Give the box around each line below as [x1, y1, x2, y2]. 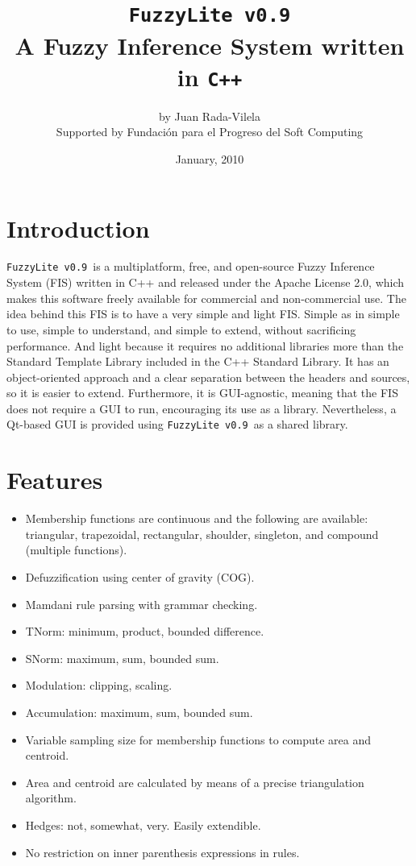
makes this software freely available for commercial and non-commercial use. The [6, 289, 406, 306]
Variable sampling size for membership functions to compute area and [25, 731, 372, 748]
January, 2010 [175, 150, 244, 167]
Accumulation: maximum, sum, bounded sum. [25, 704, 253, 720]
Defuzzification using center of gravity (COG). [25, 569, 255, 586]
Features [6, 463, 103, 496]
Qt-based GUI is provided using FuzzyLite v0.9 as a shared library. [6, 416, 348, 433]
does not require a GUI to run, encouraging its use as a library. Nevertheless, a [6, 400, 397, 416]
